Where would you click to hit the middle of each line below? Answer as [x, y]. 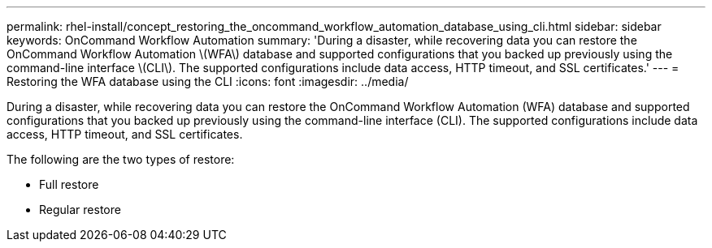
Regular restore [80, 210]
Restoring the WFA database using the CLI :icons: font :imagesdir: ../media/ [208, 81]
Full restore [69, 184]
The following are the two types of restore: [121, 159]
